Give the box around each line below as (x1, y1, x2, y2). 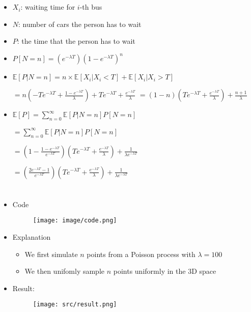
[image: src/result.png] (33, 301, 117, 308)
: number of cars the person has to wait (18, 18, 142, 29)
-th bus (79, 2, 102, 12)
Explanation (12, 232, 51, 242)
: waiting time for (20, 2, 75, 12)
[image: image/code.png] (33, 217, 117, 224)
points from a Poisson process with (87, 248, 196, 259)
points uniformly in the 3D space (113, 266, 216, 276)
